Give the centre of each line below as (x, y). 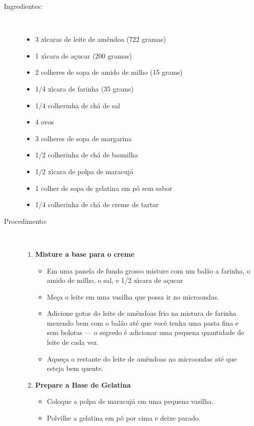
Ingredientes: (23, 6)
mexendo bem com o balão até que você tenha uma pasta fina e (143, 322)
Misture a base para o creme (85, 254)
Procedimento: (26, 221)
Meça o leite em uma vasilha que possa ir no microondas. (133, 296)
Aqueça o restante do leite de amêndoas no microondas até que (142, 358)
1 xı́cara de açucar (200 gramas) (84, 55)
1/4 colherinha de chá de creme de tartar (97, 204)
